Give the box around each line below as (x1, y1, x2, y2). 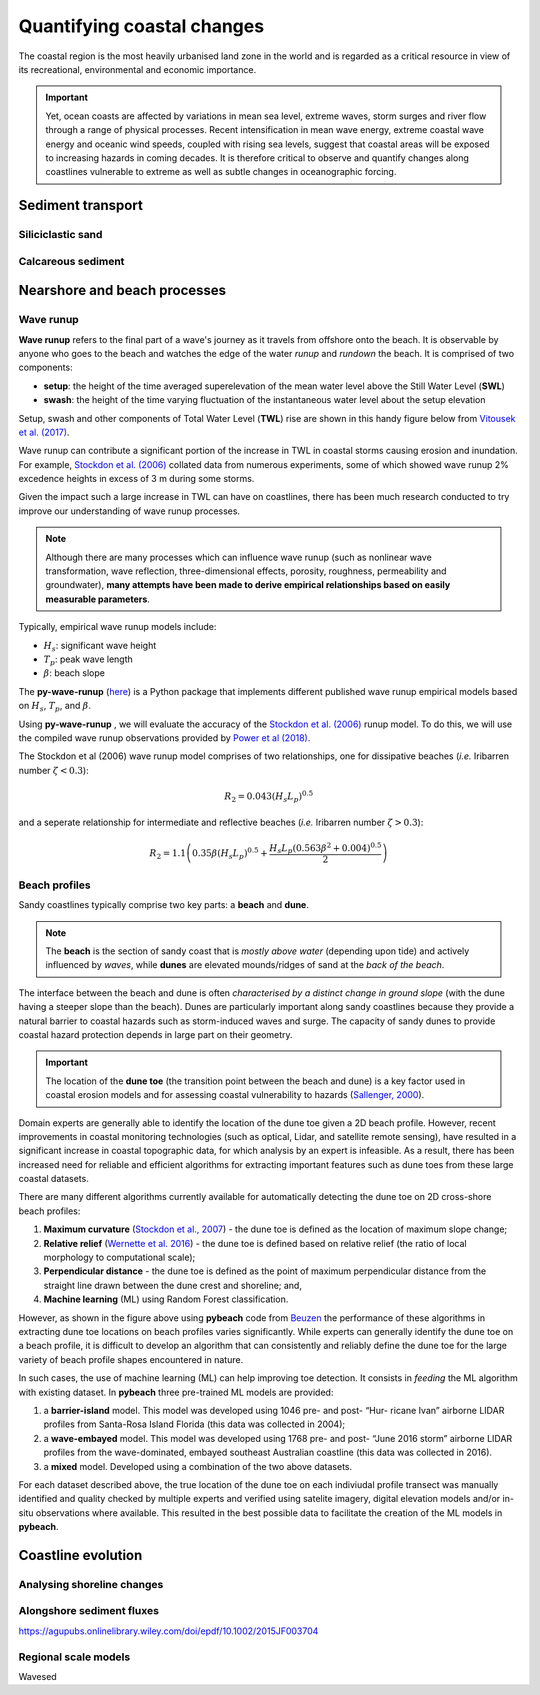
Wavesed (18, 1670, 57, 1682)
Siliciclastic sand (18, 228, 103, 242)
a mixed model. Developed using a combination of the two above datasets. (43, 1460, 353, 1472)
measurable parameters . (45, 593, 150, 605)
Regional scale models (18, 1650, 131, 1664)
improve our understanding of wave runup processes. (18, 505, 240, 517)
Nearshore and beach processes (18, 282, 227, 299)
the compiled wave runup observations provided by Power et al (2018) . (18, 731, 311, 744)
